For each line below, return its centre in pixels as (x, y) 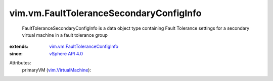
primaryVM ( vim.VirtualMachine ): (56, 70)
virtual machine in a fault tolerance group (65, 35)
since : (16, 53)
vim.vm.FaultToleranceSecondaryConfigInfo (105, 13)
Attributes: (20, 63)
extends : (19, 47)
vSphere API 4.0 (66, 53)
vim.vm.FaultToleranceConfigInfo (84, 47)
